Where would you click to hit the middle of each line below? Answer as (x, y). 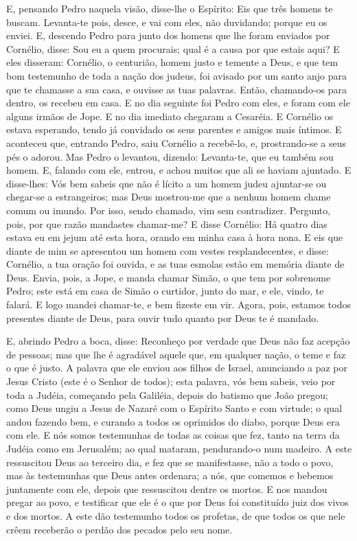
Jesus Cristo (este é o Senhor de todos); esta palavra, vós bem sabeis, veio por (171, 381)
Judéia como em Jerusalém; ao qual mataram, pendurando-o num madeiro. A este (179, 448)
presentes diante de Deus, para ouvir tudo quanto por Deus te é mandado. (163, 318)
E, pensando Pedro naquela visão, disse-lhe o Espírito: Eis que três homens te (170, 8)
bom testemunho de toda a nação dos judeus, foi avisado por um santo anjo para (176, 75)
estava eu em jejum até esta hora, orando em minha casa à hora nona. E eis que (175, 237)
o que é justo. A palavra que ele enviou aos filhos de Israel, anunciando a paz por (177, 368)
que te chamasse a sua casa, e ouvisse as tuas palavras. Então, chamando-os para (177, 89)
